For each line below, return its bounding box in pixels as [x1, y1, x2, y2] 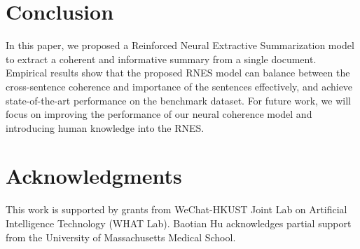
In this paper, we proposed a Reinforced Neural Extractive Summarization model [6, 38, 354, 53]
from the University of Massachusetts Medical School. [6, 229, 236, 244]
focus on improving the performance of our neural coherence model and [6, 107, 312, 121]
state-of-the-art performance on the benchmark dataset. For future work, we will [6, 93, 351, 107]
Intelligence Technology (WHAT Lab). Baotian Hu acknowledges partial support [6, 216, 352, 230]
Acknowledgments [6, 161, 182, 190]
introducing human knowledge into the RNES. [6, 120, 205, 135]
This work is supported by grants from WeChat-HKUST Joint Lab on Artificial [6, 202, 347, 217]
